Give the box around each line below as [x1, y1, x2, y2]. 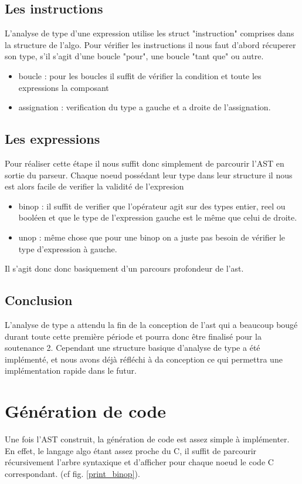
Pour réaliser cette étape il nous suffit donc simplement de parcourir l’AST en [5, 157, 284, 169]
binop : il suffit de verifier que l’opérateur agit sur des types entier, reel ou [18, 199, 286, 212]
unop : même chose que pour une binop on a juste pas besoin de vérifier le [18, 231, 286, 243]
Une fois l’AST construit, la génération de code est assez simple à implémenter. [5, 433, 290, 445]
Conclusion [5, 291, 73, 309]
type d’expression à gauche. [18, 242, 117, 255]
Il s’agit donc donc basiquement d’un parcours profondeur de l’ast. [5, 262, 244, 275]
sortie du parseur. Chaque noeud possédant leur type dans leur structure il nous [5, 168, 293, 181]
